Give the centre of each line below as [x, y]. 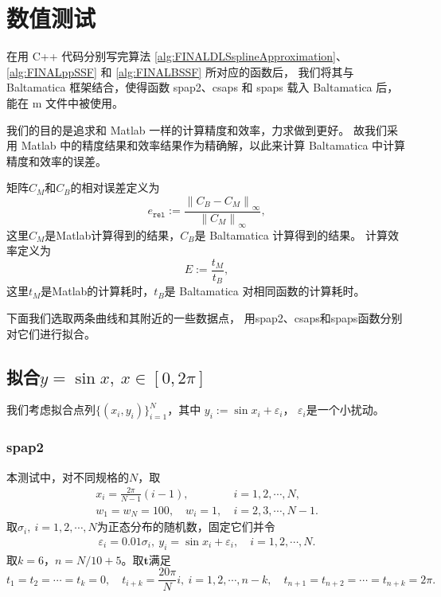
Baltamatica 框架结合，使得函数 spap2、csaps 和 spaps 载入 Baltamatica [189, 87]
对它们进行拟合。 [51, 333]
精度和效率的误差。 [57, 160]
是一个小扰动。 [345, 410]
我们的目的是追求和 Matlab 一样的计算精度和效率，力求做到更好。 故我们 [197, 129]
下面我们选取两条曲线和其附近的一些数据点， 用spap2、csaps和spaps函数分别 [205, 318]
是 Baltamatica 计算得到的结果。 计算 [291, 234]
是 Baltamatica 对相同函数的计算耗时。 [265, 291]
